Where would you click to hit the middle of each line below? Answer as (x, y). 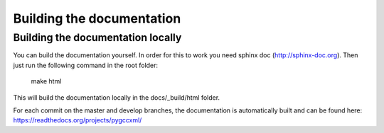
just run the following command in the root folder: (86, 65)
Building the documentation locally (97, 37)
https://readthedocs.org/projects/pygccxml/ (78, 120)
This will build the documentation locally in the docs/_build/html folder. (117, 97)
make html (46, 81)
